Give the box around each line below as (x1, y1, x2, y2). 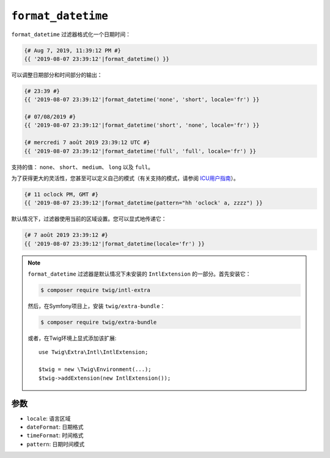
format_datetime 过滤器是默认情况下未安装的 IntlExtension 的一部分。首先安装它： (28, 270, 251, 278)
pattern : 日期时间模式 (26, 440, 85, 448)
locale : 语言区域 (26, 415, 71, 422)
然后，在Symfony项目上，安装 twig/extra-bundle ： (28, 302, 166, 310)
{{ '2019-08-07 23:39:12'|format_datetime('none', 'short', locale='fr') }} (24, 96, 260, 103)
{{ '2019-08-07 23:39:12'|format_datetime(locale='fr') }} (24, 240, 205, 247)
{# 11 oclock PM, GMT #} (24, 190, 99, 198)
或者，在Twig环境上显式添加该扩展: (28, 334, 117, 342)
